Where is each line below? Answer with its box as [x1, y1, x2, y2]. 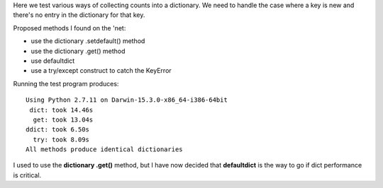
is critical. [13, 170, 42, 180]
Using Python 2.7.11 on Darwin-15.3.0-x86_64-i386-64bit [26, 96, 228, 104]
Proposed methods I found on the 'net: [13, 23, 126, 32]
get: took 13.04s [33, 115, 94, 124]
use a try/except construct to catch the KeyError [30, 66, 172, 75]
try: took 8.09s [33, 135, 90, 143]
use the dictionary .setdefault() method [30, 37, 145, 45]
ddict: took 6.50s [26, 126, 90, 134]
